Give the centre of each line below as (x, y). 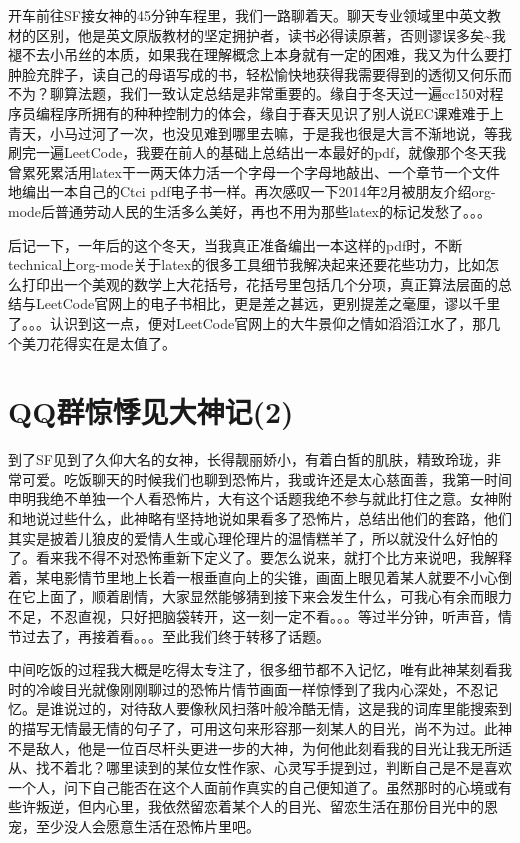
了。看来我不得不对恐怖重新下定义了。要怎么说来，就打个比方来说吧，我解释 (260, 557)
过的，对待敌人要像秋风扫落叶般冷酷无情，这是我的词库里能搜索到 (294, 708)
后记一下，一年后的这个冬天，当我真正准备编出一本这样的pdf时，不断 (235, 244)
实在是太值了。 (126, 342)
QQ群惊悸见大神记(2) (151, 411)
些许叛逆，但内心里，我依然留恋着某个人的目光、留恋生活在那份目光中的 (246, 806)
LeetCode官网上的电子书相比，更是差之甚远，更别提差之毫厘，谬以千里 (268, 303)
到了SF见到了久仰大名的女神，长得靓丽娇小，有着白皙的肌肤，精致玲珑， (247, 459)
